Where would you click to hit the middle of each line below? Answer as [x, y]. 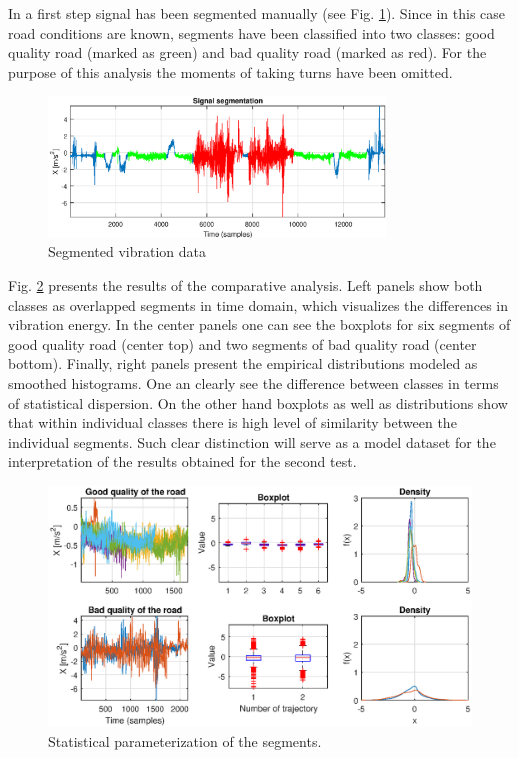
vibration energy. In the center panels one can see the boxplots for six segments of [259, 324]
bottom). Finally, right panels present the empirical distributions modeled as [243, 363]
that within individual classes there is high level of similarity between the [232, 422]
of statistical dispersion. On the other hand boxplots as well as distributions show [258, 402]
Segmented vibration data [127, 251]
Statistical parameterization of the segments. [185, 740]
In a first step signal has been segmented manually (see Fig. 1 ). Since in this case [257, 13]
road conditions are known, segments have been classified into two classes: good [251, 32]
